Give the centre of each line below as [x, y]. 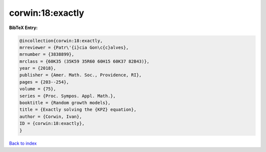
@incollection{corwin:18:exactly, [61, 40]
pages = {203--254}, [44, 82]
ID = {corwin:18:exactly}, [52, 124]
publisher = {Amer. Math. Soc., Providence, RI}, [81, 75]
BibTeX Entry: [23, 28]
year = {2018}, [38, 68]
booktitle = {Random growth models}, [65, 103]
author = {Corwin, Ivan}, [51, 116]
